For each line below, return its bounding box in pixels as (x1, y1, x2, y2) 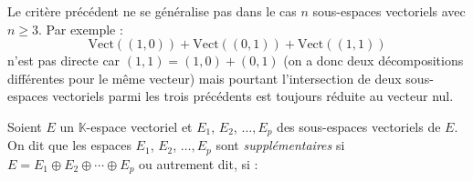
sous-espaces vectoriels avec (312, 2, 466, 20)
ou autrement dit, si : (139, 154, 258, 173)
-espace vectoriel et (86, 116, 193, 136)
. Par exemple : (38, 19, 123, 38)
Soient (7, 116, 42, 136)
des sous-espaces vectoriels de (277, 116, 441, 136)
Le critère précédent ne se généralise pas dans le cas (7, 2, 297, 20)
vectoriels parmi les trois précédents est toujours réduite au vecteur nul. (52, 86, 454, 106)
